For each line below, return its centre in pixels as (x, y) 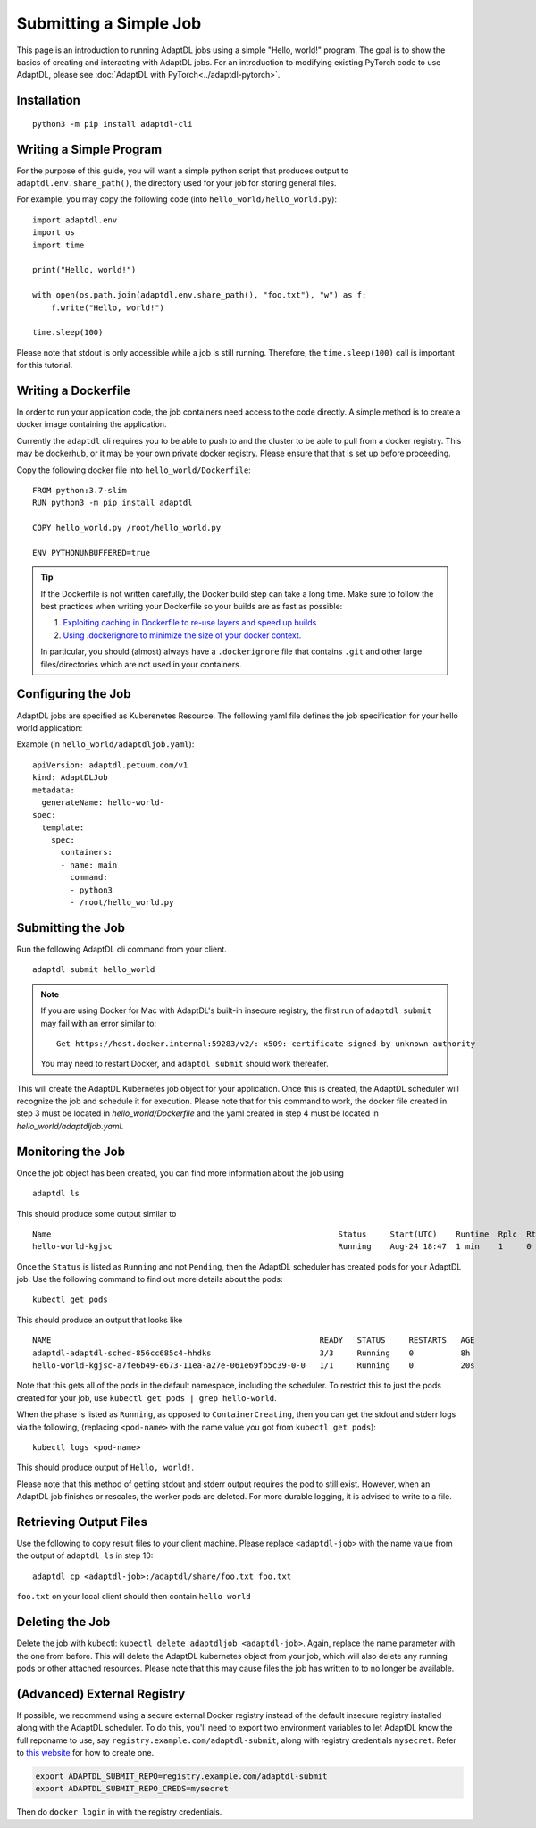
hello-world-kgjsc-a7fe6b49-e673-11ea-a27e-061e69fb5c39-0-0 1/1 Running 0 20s (254, 1366)
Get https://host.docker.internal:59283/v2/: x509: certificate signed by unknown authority (266, 1044)
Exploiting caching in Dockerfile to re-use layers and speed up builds (190, 623)
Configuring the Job (74, 694)
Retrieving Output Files (82, 1522)
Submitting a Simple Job (109, 23)
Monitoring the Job (71, 1151)
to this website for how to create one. (85, 1753)
